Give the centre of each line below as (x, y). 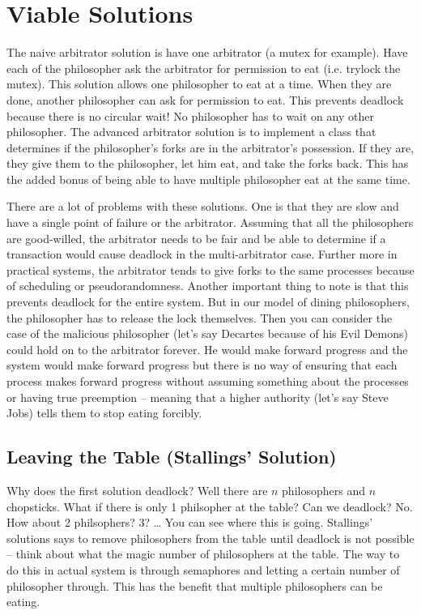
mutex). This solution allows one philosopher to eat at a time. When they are (199, 84)
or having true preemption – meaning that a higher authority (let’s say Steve (198, 397)
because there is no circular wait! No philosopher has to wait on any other (190, 115)
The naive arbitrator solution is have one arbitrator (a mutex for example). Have (207, 52)
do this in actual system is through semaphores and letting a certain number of (203, 569)
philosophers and (323, 490)
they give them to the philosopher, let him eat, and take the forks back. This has (208, 163)
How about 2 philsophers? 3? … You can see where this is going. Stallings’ (190, 522)
